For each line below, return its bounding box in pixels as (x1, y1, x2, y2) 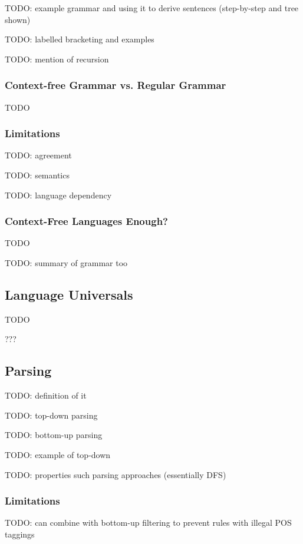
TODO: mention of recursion (5, 52, 109, 65)
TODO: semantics (5, 169, 70, 181)
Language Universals (5, 285, 133, 303)
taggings (5, 528, 35, 540)
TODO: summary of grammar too (5, 257, 128, 268)
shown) (5, 13, 31, 25)
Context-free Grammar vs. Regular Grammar (5, 78, 226, 92)
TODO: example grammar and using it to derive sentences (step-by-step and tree (5, 2, 299, 14)
